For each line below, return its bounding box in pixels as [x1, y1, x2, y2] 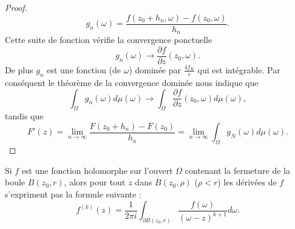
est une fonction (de [47, 63, 121, 76]
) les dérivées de [217, 176, 277, 188]
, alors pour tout [64, 176, 126, 188]
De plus [5, 63, 33, 76]
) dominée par [129, 63, 181, 76]
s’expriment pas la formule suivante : [5, 188, 142, 201]
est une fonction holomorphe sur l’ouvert [21, 164, 173, 176]
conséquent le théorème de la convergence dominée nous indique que [5, 76, 259, 88]
